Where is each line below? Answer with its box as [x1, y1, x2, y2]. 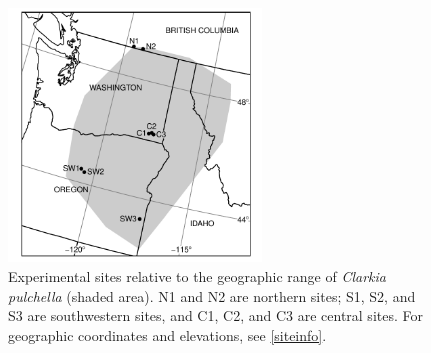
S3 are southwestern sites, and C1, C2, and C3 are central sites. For [8, 305, 423, 326]
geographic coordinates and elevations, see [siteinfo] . [8, 324, 327, 345]
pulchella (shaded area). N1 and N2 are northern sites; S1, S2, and [8, 285, 416, 306]
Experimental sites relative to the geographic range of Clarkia [8, 265, 386, 286]
